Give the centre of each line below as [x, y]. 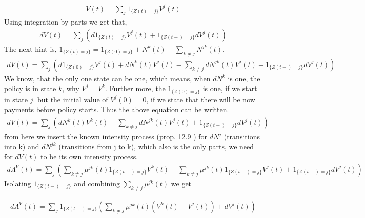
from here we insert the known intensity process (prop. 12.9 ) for [106, 136]
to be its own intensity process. [89, 156]
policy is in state [30, 88]
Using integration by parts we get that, [66, 22]
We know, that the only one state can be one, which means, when [107, 78]
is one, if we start [230, 88]
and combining [97, 183]
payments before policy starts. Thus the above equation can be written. [117, 109]
